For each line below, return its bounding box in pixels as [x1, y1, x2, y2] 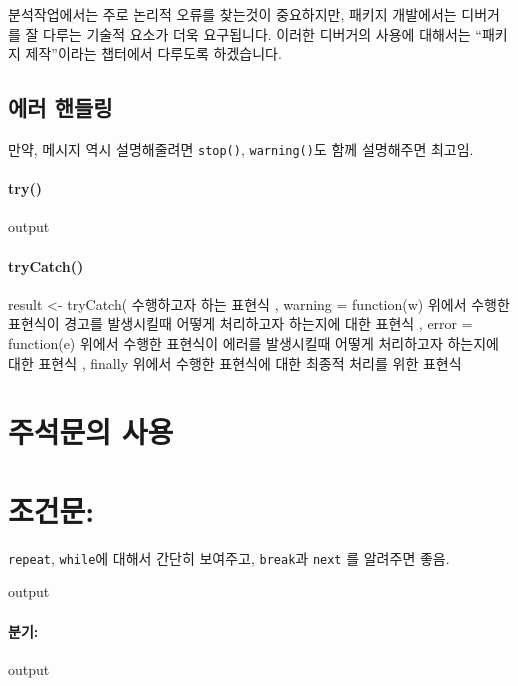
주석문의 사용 [8, 411, 174, 452]
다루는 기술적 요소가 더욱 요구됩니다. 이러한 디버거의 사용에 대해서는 [43, 23, 471, 44]
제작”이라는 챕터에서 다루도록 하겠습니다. [25, 43, 282, 64]
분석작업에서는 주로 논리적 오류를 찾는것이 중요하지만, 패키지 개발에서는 [8, 4, 457, 24]
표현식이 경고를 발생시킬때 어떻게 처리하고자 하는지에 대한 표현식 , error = [8, 313, 473, 334]
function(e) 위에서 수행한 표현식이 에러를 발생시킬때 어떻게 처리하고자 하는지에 [8, 333, 500, 354]
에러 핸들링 [8, 92, 113, 123]
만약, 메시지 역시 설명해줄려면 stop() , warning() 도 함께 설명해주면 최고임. [8, 138, 474, 159]
